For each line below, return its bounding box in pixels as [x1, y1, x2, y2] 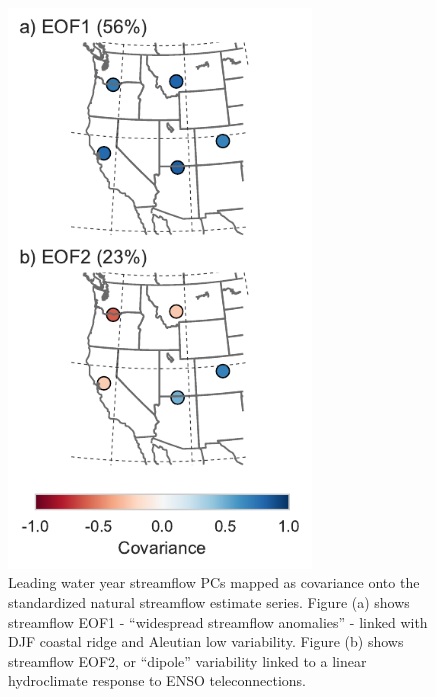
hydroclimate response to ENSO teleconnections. [8, 670, 307, 691]
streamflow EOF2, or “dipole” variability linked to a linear [8, 650, 367, 671]
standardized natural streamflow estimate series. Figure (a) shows [8, 591, 410, 612]
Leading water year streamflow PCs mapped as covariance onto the [8, 572, 420, 593]
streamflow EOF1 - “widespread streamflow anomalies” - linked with [8, 611, 428, 632]
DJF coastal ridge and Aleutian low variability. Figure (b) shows [8, 631, 404, 652]
